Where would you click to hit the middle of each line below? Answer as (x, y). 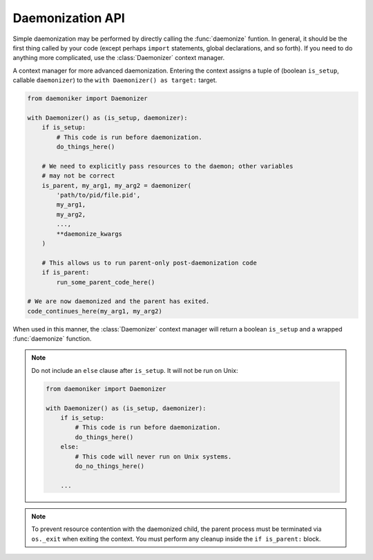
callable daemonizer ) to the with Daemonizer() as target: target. (115, 80)
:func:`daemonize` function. (52, 339)
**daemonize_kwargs (89, 234)
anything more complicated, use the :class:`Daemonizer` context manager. (119, 58)
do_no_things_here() (110, 466)
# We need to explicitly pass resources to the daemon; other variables (168, 166)
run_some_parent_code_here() (106, 282)
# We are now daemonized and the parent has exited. (118, 301)
